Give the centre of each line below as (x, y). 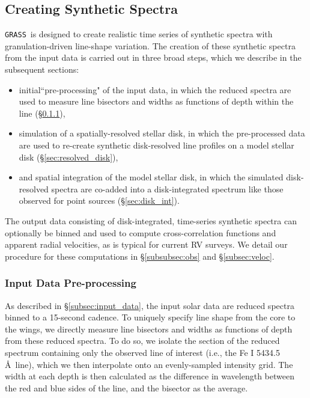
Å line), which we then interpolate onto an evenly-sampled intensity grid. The (149, 364)
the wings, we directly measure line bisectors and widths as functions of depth (149, 329)
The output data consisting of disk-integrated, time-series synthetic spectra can (151, 220)
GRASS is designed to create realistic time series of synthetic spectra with (139, 34)
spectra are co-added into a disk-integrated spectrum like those (167, 188)
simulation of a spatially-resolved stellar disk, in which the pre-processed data (162, 133)
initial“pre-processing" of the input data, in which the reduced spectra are (155, 89)
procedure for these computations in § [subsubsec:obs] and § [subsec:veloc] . (140, 256)
